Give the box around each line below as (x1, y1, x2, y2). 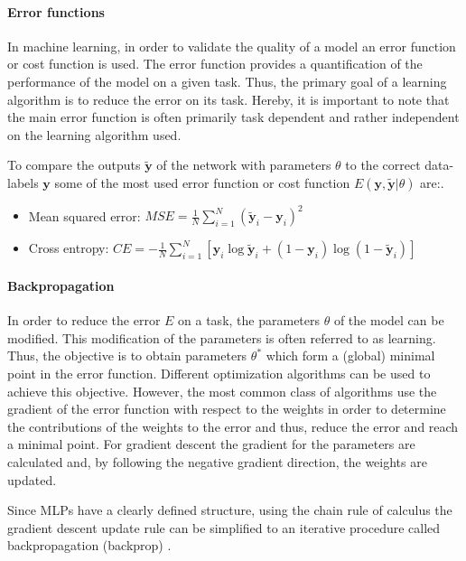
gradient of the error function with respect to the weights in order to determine (7, 399, 446, 418)
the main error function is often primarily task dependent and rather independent (7, 108, 460, 126)
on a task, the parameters (178, 311, 321, 330)
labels (7, 173, 39, 192)
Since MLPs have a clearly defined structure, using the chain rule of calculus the (7, 500, 452, 519)
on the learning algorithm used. (7, 125, 182, 144)
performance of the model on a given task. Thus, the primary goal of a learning (7, 71, 447, 90)
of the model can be (333, 311, 444, 330)
